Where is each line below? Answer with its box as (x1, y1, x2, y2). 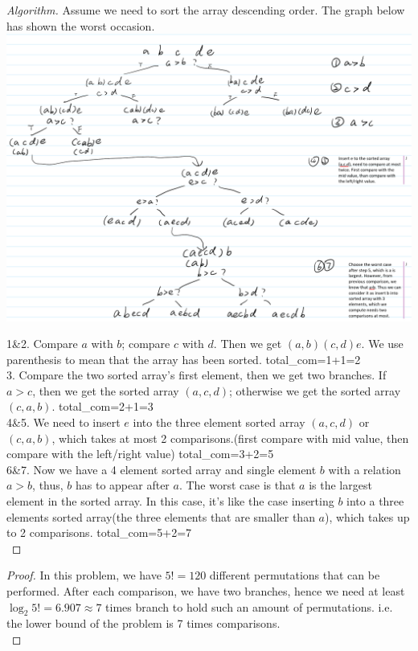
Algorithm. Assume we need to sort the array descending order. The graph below (6, 2, 405, 18)
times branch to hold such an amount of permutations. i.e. (105, 598, 393, 615)
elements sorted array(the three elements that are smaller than (6, 508, 315, 525)
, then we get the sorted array (32, 382, 179, 399)
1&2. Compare (6, 335, 78, 352)
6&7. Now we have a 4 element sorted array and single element (6, 461, 317, 477)
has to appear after (76, 477, 170, 493)
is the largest (309, 477, 372, 493)
